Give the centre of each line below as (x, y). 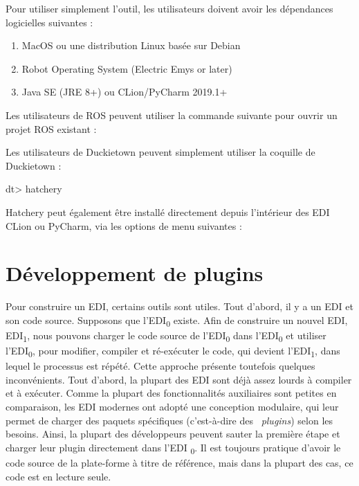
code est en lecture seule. (58, 476)
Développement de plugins (135, 273)
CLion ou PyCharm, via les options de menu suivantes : (124, 225)
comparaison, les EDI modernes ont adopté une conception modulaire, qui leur (172, 406)
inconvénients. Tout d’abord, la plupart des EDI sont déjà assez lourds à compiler (179, 379)
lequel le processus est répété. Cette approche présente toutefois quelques (160, 366)
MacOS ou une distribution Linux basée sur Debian (131, 45)
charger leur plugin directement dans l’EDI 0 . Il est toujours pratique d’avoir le (173, 448)
